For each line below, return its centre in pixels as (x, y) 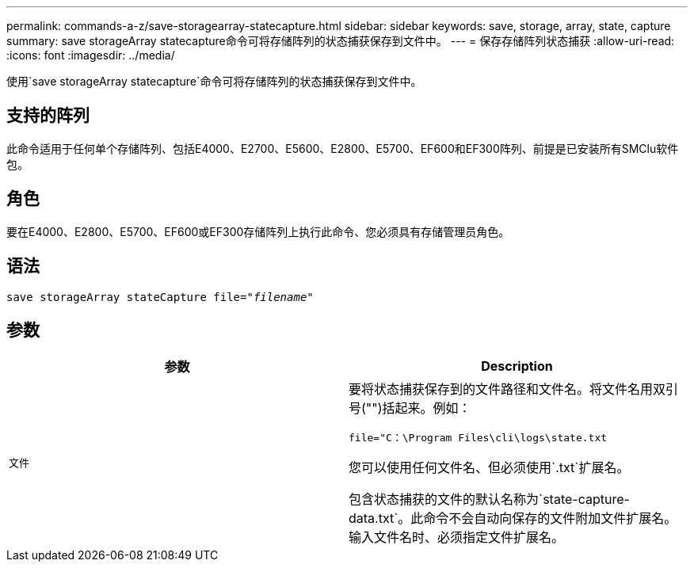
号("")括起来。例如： (410, 408)
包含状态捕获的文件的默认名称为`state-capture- (489, 499)
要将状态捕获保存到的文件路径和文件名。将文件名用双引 (514, 389)
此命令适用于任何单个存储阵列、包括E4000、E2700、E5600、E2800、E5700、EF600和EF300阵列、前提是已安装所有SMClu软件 (343, 148)
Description (517, 366)
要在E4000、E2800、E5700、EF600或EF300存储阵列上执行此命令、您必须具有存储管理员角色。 (258, 231)
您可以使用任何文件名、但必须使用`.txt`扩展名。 (489, 468)
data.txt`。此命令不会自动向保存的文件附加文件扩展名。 (513, 518)
